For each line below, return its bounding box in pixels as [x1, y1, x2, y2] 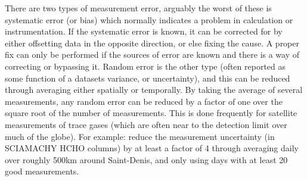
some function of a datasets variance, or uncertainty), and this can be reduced [5, 71, 290, 84]
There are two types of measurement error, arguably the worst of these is [5, 2, 272, 14]
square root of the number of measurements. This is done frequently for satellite [5, 107, 297, 119]
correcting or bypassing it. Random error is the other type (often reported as [5, 60, 286, 72]
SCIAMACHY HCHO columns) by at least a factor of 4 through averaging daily [5, 142, 299, 154]
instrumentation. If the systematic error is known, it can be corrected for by [5, 25, 283, 38]
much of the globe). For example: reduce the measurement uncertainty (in [5, 130, 275, 142]
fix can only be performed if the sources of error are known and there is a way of [5, 48, 300, 61]
